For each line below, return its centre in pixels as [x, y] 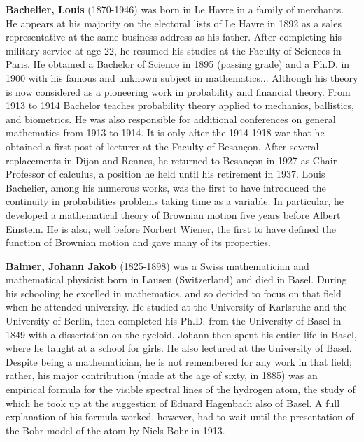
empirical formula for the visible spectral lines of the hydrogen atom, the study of [181, 389]
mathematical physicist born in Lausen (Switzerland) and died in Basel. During [176, 279]
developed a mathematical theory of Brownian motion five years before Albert [173, 214]
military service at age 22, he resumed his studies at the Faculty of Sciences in [174, 50]
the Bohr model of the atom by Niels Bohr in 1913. [115, 430]
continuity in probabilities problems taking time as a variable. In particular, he [175, 201]
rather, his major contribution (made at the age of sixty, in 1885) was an [162, 375]
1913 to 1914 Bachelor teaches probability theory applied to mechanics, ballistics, [180, 105]
